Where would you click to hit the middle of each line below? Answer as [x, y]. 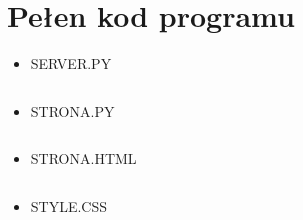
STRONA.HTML [83, 158]
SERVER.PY [71, 63]
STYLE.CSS [69, 205]
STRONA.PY [72, 110]
